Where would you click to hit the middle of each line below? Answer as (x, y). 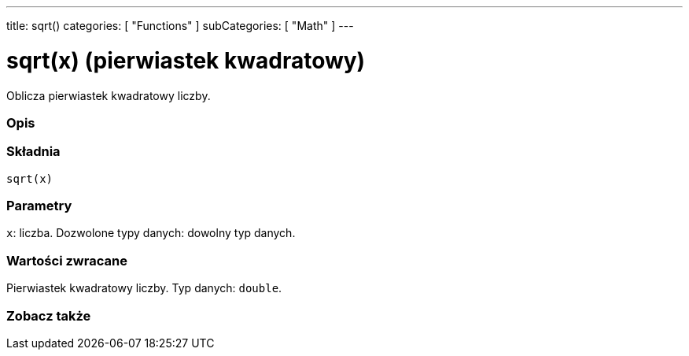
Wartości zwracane (67, 260)
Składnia (33, 152)
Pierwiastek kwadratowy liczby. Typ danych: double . (144, 288)
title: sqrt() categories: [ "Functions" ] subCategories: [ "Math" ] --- (180, 26)
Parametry (39, 206)
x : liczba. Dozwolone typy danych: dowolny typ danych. (151, 233)
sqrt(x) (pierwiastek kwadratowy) (186, 60)
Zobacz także (49, 315)
